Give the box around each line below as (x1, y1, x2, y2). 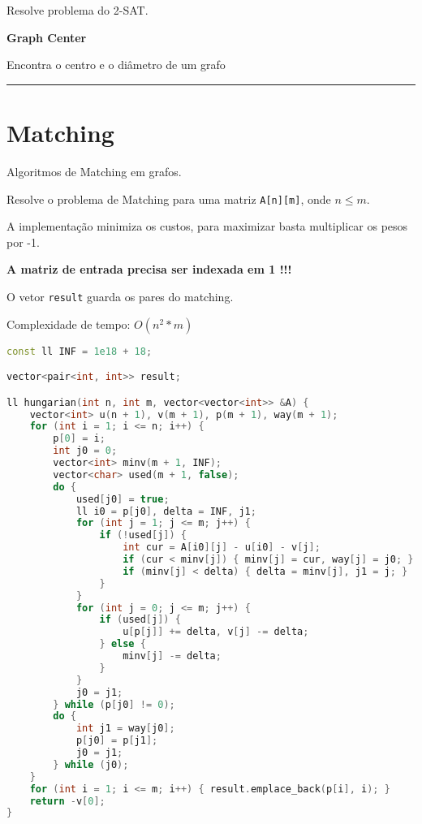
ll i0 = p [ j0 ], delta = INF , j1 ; (75, 505, 256, 517)
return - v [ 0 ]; (29, 795, 105, 807)
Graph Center (6, 28, 87, 45)
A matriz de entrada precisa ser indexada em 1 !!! (6, 261, 292, 278)
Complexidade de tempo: (6, 315, 131, 332)
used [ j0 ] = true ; (75, 493, 170, 505)
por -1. (6, 233, 40, 250)
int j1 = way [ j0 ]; (75, 723, 175, 735)
